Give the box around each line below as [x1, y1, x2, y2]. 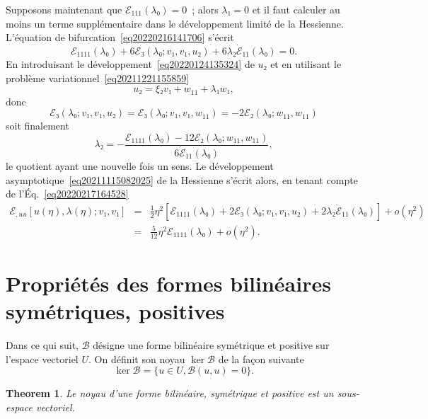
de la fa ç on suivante [218, 351, 304, 366]
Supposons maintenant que [6, 2, 122, 16]
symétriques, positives [6, 297, 225, 326]
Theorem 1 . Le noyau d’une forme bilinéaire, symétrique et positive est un [6, 386, 334, 401]
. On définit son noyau [88, 351, 185, 366]
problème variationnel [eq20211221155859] [6, 70, 190, 85]
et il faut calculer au [252, 2, 340, 16]
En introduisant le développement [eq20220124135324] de [6, 57, 255, 71]
